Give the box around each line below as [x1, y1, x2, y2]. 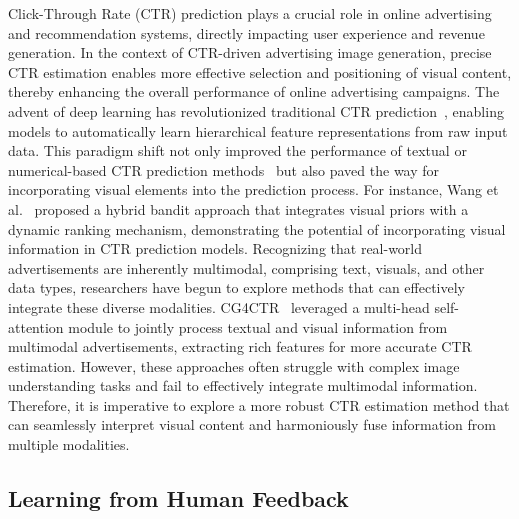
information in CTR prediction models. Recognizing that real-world [8, 238, 423, 259]
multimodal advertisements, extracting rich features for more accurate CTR [8, 336, 472, 357]
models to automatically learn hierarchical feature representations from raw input [8, 120, 508, 141]
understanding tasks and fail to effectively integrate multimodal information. [8, 375, 478, 396]
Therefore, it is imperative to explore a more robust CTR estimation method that [8, 394, 510, 415]
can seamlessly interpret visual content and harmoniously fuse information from [8, 414, 496, 435]
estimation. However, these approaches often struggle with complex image [8, 355, 460, 376]
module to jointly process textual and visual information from [68, 316, 448, 337]
